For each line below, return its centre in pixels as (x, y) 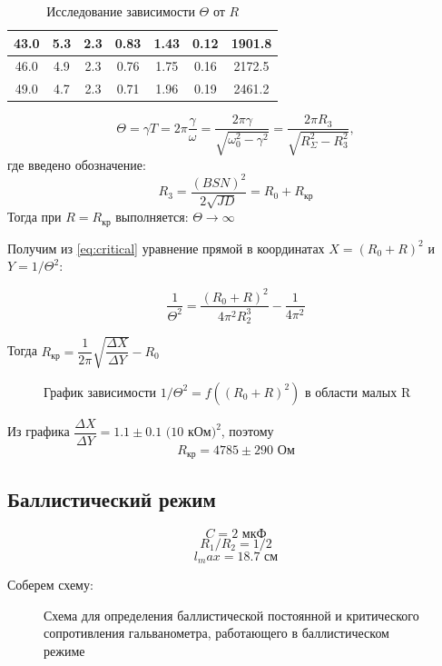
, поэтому (247, 431)
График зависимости (100, 391)
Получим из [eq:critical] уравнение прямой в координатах (166, 248)
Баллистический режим (112, 498)
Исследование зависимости (121, 11)
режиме (64, 650)
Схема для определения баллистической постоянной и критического (231, 615)
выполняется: (152, 217)
